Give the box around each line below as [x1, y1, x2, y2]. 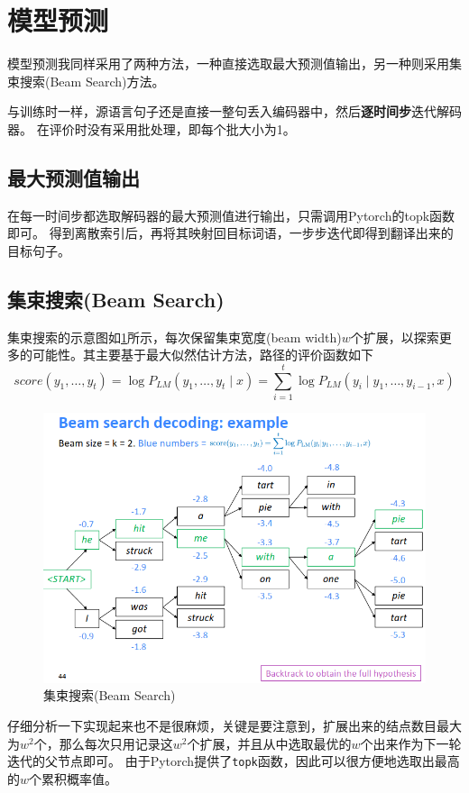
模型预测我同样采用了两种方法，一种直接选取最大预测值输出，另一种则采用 [7, 54, 449, 73]
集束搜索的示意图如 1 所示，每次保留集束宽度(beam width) [7, 327, 342, 346]
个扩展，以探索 [350, 327, 439, 346]
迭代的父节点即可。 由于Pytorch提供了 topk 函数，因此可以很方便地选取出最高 [7, 752, 460, 770]
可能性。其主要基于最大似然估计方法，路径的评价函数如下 [32, 345, 373, 364]
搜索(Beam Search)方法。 [19, 71, 165, 90]
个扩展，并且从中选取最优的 [187, 734, 352, 752]
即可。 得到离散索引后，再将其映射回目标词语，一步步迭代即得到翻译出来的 [7, 223, 454, 242]
